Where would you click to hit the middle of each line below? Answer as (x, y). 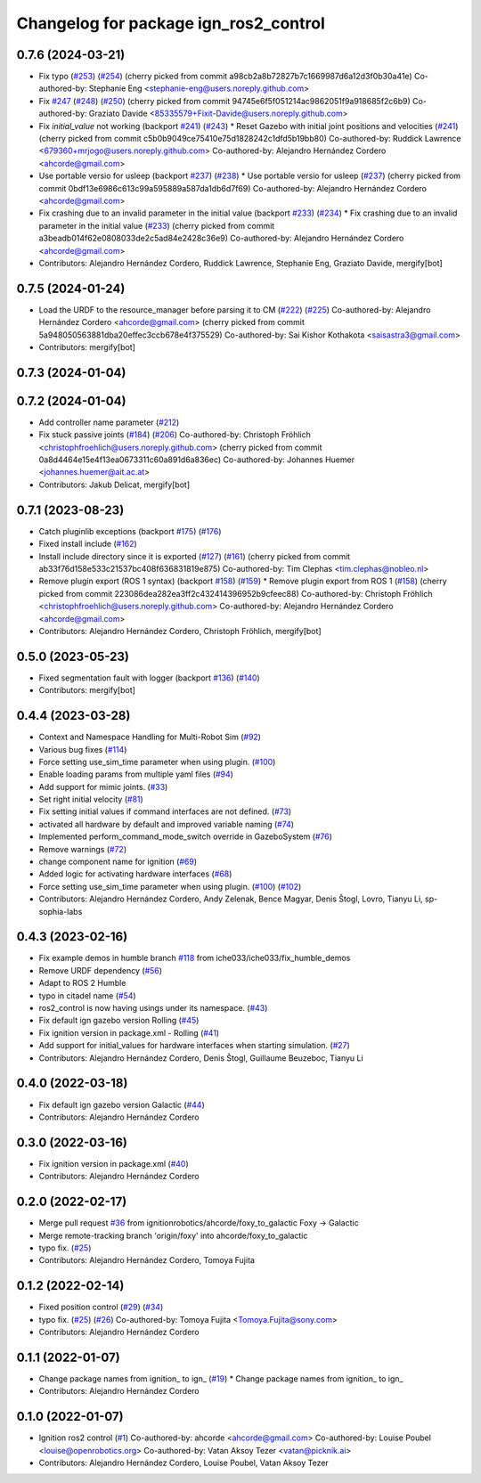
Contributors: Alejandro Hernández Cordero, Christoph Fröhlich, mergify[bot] (180, 631)
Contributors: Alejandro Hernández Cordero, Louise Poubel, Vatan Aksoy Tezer (183, 1463)
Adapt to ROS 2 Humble (82, 983)
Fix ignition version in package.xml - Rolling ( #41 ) (129, 1032)
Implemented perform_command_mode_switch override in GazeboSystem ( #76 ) (186, 836)
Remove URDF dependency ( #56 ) (101, 970)
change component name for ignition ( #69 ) (118, 862)
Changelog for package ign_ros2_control (171, 23)
